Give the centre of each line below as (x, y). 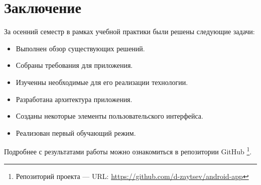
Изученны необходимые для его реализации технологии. (102, 82)
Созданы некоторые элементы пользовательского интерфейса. (109, 116)
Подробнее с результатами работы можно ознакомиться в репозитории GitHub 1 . (128, 151)
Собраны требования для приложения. (74, 65)
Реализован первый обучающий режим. (76, 132)
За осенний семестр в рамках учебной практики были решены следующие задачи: (129, 31)
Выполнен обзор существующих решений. (80, 48)
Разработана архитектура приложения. (74, 99)
